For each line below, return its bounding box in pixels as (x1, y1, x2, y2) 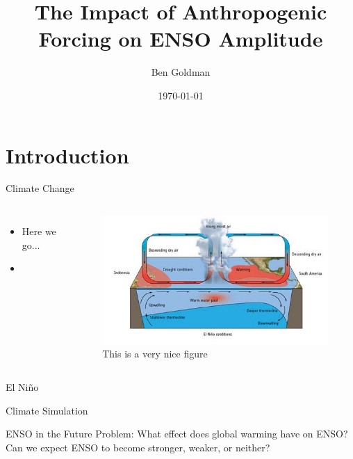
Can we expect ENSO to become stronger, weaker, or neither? (6, 440, 270, 454)
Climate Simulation (6, 403, 88, 417)
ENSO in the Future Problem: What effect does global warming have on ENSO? (6, 426, 348, 441)
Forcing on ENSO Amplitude (38, 24, 323, 53)
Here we (22, 224, 56, 239)
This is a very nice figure (102, 346, 208, 361)
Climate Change (6, 181, 74, 195)
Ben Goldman (151, 65, 211, 79)
